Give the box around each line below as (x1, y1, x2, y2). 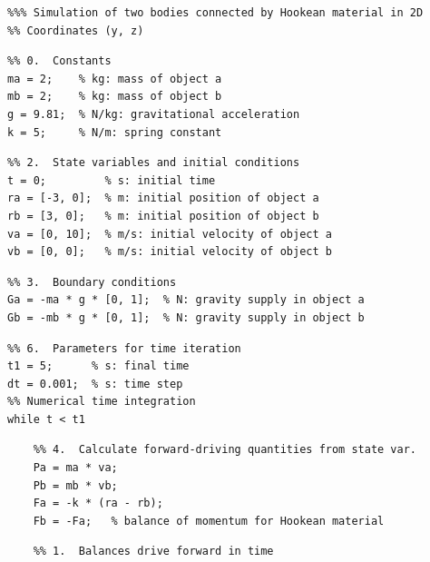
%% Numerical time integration (7, 395, 196, 409)
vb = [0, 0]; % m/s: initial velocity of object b (7, 245, 332, 259)
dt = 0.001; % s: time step (7, 377, 183, 390)
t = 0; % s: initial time (7, 173, 216, 187)
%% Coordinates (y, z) (7, 24, 144, 37)
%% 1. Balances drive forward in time (33, 545, 274, 558)
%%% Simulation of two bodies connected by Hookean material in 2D (7, 6, 424, 19)
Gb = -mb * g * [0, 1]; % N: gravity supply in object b (7, 311, 365, 324)
